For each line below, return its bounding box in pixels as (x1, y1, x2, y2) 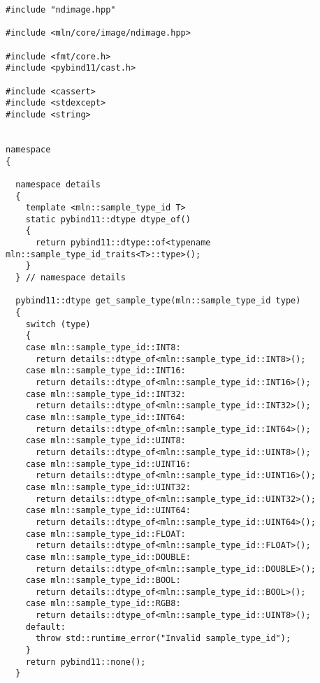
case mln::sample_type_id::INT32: (25, 389, 186, 399)
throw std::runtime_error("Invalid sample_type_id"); (35, 633, 291, 644)
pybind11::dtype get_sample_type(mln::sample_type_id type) (15, 296, 301, 306)
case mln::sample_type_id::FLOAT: (25, 529, 186, 539)
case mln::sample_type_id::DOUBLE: (25, 552, 191, 562)
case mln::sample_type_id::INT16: (25, 366, 186, 376)
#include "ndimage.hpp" (6, 5, 116, 15)
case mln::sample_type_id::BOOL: (25, 575, 181, 586)
